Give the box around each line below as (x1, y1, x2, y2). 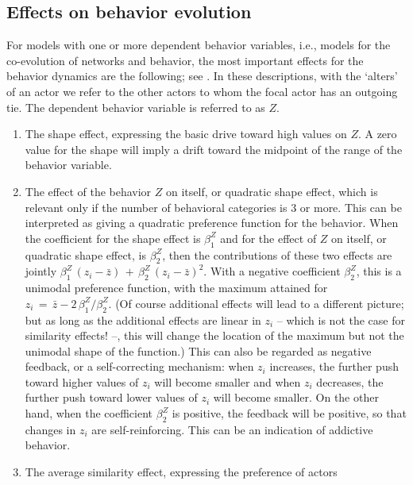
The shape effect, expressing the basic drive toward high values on (25, 125, 347, 142)
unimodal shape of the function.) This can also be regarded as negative (25, 342, 372, 359)
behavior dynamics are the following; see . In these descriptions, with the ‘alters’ (6, 67, 398, 84)
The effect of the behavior (25, 183, 152, 199)
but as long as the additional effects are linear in (25, 311, 261, 328)
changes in (25, 421, 76, 437)
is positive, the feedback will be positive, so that (172, 405, 407, 421)
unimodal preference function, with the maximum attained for (25, 279, 328, 296)
